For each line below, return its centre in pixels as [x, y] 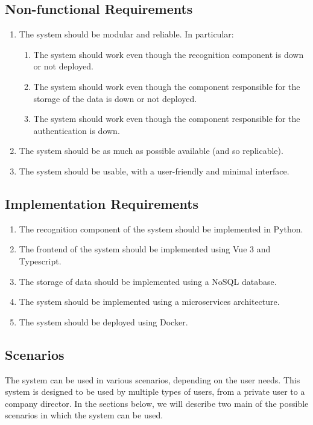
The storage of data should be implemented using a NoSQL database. [148, 281]
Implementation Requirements [102, 203]
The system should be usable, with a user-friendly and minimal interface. [154, 171]
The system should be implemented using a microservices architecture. [149, 302]
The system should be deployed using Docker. [103, 321]
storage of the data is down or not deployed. [115, 98]
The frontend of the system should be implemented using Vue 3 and [145, 249]
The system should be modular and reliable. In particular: [126, 34]
